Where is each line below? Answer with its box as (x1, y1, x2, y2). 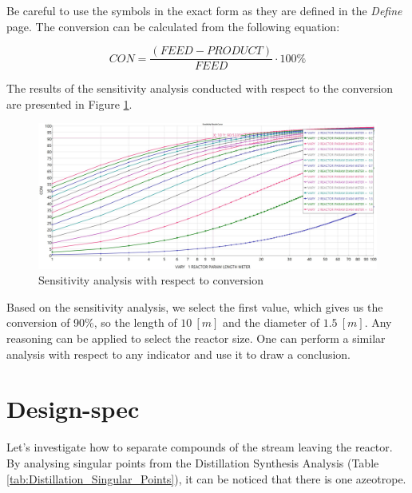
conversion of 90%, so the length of (6, 314, 177, 331)
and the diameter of (223, 314, 320, 331)
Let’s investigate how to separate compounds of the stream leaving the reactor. (6, 439, 393, 455)
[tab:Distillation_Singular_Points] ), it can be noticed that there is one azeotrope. (6, 470, 406, 487)
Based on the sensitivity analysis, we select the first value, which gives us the (6, 298, 383, 315)
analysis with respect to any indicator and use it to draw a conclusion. (6, 345, 351, 362)
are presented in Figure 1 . (6, 95, 133, 112)
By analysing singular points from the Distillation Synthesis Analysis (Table (6, 454, 379, 471)
